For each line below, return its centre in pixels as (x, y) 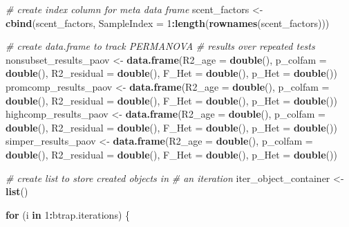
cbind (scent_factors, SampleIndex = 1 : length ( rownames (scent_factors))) (168, 22)
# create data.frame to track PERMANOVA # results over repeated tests (160, 46)
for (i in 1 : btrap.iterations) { (68, 214)
